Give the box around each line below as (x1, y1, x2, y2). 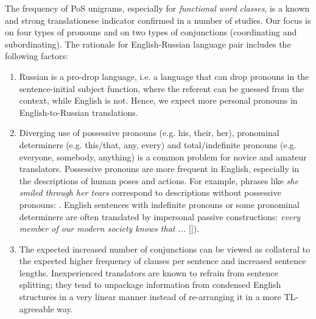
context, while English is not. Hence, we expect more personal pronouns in (19, 94, 298, 107)
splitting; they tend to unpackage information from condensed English (19, 278, 281, 291)
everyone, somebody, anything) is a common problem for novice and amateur (19, 150, 307, 163)
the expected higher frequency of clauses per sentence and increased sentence (19, 254, 306, 267)
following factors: (5, 49, 68, 62)
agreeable (19, 302, 54, 315)
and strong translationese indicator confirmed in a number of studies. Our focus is (5, 13, 311, 26)
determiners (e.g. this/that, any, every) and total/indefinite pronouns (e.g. (19, 138, 297, 151)
